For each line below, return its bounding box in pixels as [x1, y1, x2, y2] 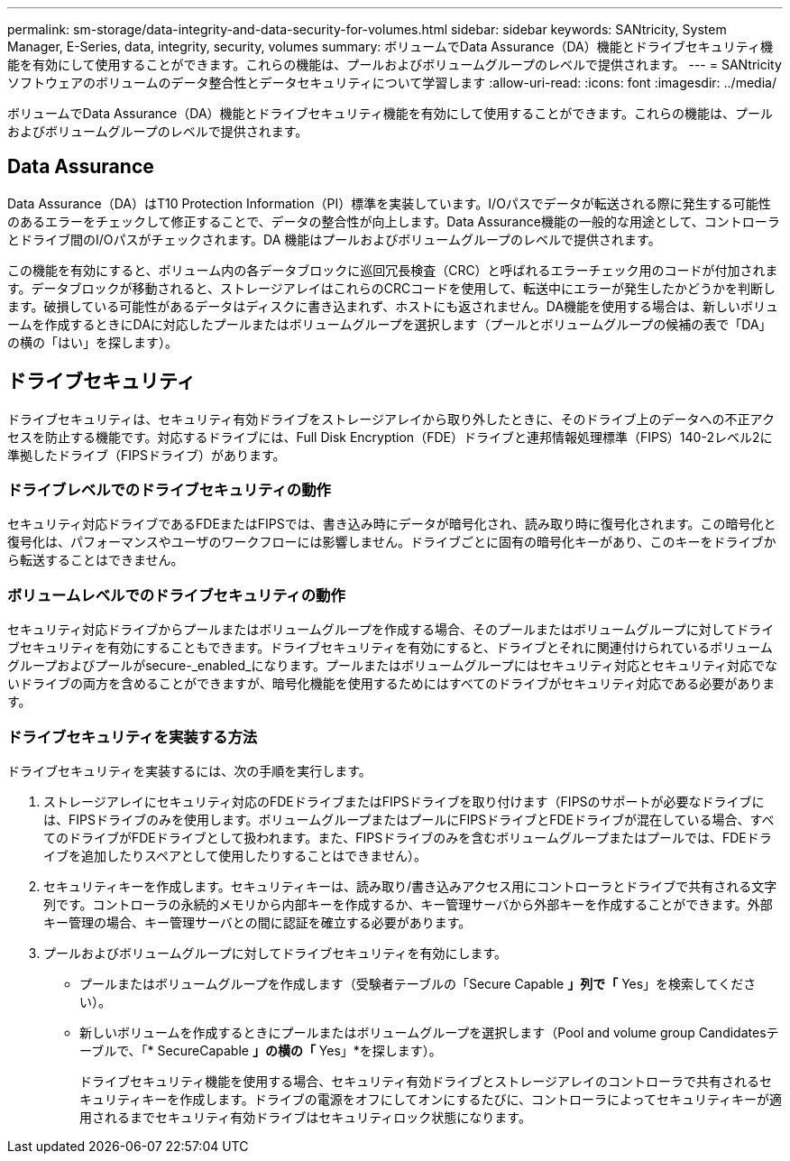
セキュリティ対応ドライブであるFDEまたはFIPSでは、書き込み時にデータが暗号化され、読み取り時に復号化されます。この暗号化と [7, 516, 776, 532]
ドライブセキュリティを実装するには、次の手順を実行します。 [7, 762, 372, 779]
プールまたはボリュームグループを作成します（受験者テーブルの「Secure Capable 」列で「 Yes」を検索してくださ [79, 975, 757, 991]
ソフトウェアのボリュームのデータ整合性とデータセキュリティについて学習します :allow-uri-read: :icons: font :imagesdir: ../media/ [7, 75, 776, 90]
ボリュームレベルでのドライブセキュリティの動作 [7, 585, 345, 604]
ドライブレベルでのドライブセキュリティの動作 [7, 481, 331, 500]
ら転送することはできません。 [7, 552, 184, 568]
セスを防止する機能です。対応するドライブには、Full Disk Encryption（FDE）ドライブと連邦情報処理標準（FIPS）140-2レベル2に [7, 428, 773, 445]
